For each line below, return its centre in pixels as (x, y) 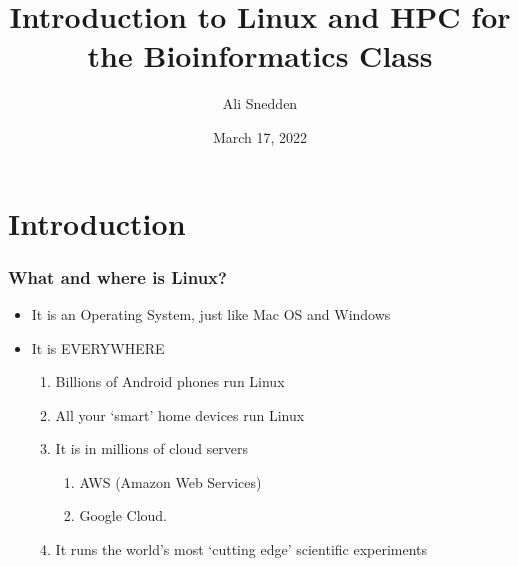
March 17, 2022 (260, 136)
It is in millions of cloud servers (152, 448)
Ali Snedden (260, 103)
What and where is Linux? (117, 276)
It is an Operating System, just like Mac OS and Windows (211, 313)
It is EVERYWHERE (98, 347)
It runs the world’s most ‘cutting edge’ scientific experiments (241, 549)
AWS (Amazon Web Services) (170, 481)
